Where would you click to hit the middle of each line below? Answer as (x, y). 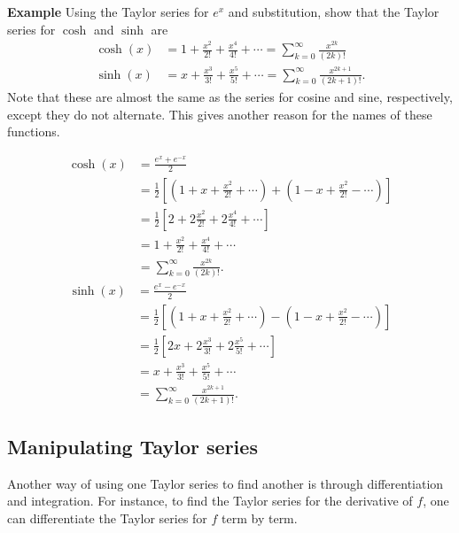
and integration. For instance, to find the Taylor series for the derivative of (210, 501)
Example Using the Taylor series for (108, 12)
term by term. (260, 518)
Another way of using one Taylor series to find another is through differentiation (226, 483)
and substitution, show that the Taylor (334, 12)
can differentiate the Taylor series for (107, 518)
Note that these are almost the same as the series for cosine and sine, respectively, (230, 97)
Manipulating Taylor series (132, 447)
